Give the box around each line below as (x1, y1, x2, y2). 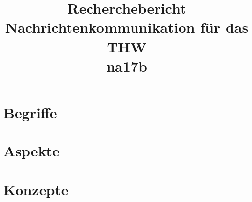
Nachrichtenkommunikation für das (5, 17, 249, 37)
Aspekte (3, 141, 60, 161)
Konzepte (3, 179, 69, 199)
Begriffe (3, 102, 57, 122)
